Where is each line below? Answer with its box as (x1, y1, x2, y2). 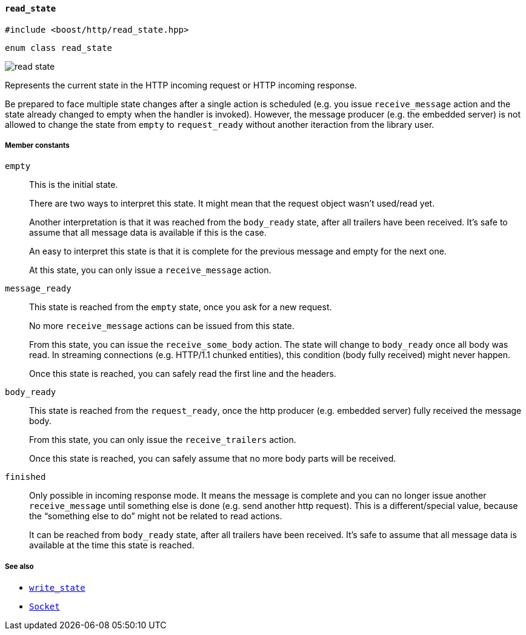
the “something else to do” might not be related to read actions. (29, 511, 282, 522)
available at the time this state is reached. (29, 540, 195, 551)
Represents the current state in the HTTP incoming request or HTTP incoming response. (5, 79, 357, 90)
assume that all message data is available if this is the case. (29, 227, 267, 238)
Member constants (5, 141, 70, 150)
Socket (29, 602, 60, 612)
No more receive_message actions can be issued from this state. (29, 321, 295, 331)
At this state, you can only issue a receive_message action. (29, 265, 271, 276)
